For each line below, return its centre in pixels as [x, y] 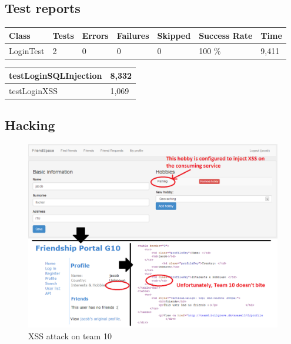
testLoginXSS [34, 90]
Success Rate [226, 35]
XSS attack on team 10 [70, 336]
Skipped [174, 35]
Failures [133, 35]
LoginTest [27, 50]
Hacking [30, 125]
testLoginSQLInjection [56, 76]
